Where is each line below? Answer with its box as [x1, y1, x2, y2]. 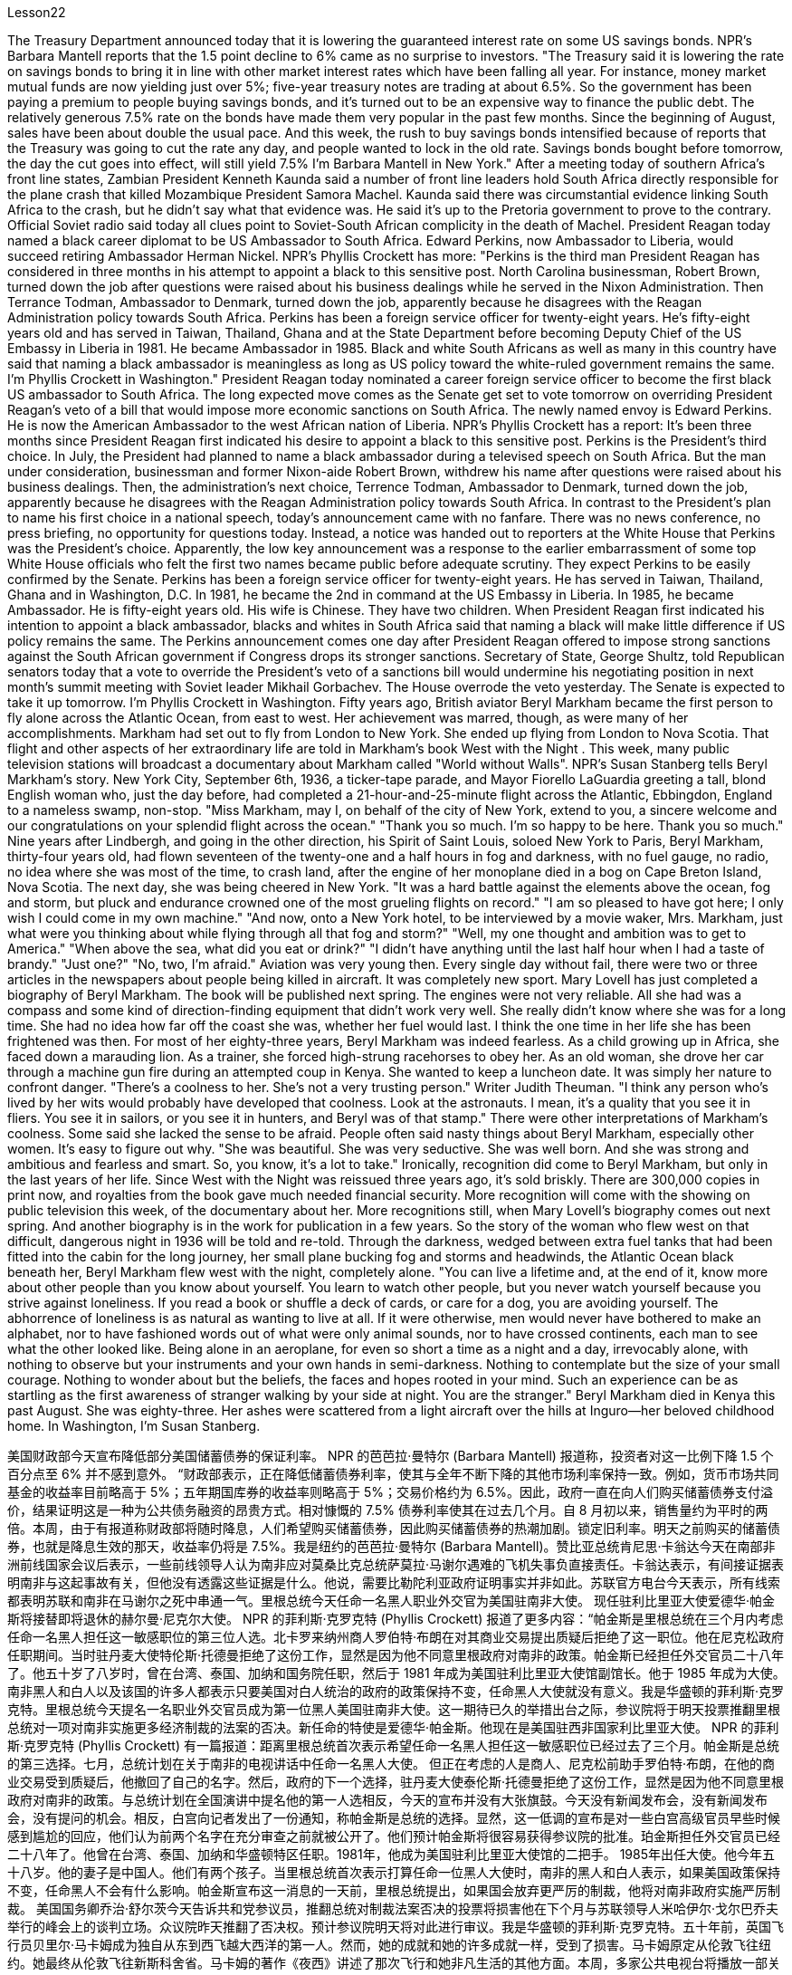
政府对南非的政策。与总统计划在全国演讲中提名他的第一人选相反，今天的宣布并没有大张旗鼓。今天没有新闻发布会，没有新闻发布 [7, 1792, 768, 1807]
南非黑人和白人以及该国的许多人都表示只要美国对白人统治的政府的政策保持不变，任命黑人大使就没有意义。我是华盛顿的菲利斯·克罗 [7, 1683, 785, 1699]
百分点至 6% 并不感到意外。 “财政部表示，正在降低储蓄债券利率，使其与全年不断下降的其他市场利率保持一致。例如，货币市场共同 [7, 1466, 779, 1481]
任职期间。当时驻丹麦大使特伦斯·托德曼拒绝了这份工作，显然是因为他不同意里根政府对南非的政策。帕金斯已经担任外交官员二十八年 [7, 1647, 785, 1663]
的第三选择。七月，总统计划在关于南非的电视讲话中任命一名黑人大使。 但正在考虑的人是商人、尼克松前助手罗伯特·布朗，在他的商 [7, 1756, 775, 1771]
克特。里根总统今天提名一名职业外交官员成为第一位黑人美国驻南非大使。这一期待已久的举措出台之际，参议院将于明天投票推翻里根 [7, 1702, 780, 1717]
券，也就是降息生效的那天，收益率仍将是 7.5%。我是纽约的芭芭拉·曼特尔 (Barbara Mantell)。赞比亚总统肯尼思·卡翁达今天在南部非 [7, 1539, 776, 1554]
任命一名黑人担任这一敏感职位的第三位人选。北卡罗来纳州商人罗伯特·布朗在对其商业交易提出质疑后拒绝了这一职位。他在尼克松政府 [7, 1629, 785, 1644]
